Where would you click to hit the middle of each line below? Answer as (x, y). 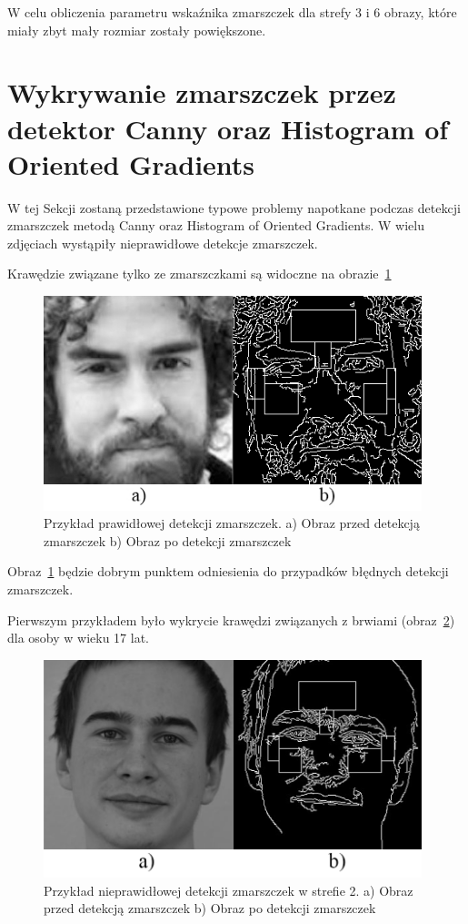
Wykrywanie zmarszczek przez (202, 92)
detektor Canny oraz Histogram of (228, 128)
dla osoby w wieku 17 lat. (79, 638)
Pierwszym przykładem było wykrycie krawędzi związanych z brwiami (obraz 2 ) (231, 619)
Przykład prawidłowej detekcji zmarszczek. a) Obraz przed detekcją (232, 523)
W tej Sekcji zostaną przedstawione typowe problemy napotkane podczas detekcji (234, 207)
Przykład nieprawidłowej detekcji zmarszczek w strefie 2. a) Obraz (229, 890)
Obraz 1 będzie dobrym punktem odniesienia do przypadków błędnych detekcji (228, 571)
